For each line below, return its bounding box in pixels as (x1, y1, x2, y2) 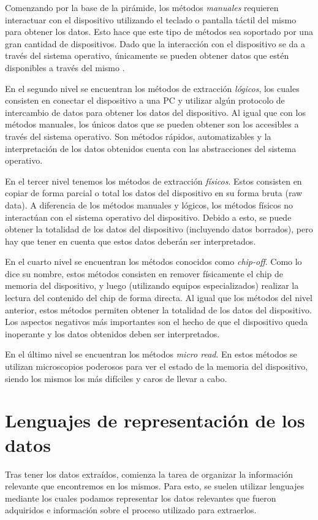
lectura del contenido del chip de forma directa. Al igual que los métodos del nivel (5, 291, 312, 304)
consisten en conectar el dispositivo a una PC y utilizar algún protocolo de (5, 94, 285, 107)
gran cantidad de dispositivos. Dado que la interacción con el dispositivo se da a (5, 37, 305, 50)
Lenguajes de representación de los (5, 408, 305, 433)
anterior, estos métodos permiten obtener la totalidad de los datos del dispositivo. (5, 303, 312, 316)
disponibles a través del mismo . (5, 61, 125, 74)
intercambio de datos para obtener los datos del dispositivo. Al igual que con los (5, 105, 306, 118)
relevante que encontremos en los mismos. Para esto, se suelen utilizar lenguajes (5, 480, 305, 492)
